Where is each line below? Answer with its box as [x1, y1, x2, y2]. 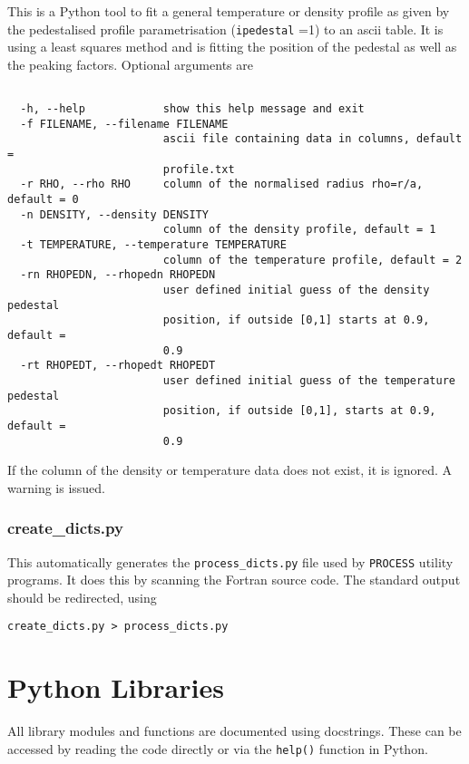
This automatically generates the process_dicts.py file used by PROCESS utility [7, 552, 454, 571]
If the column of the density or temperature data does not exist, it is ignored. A [7, 460, 453, 479]
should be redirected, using [7, 587, 157, 606]
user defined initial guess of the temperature [162, 373, 455, 387]
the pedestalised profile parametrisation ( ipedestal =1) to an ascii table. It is [7, 19, 444, 38]
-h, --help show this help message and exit [20, 102, 365, 116]
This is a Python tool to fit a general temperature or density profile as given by [7, 2, 450, 20]
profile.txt [162, 162, 235, 176]
